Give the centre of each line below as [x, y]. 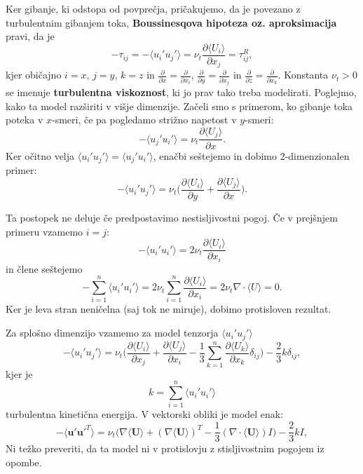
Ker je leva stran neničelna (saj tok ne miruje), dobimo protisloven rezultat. [169, 309]
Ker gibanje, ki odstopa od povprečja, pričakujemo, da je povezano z [153, 8]
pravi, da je [30, 36]
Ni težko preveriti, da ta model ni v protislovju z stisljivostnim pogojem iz [165, 448]
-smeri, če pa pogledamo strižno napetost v [144, 120]
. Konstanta [303, 75]
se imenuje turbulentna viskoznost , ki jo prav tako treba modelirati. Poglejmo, [181, 92]
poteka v [25, 120]
